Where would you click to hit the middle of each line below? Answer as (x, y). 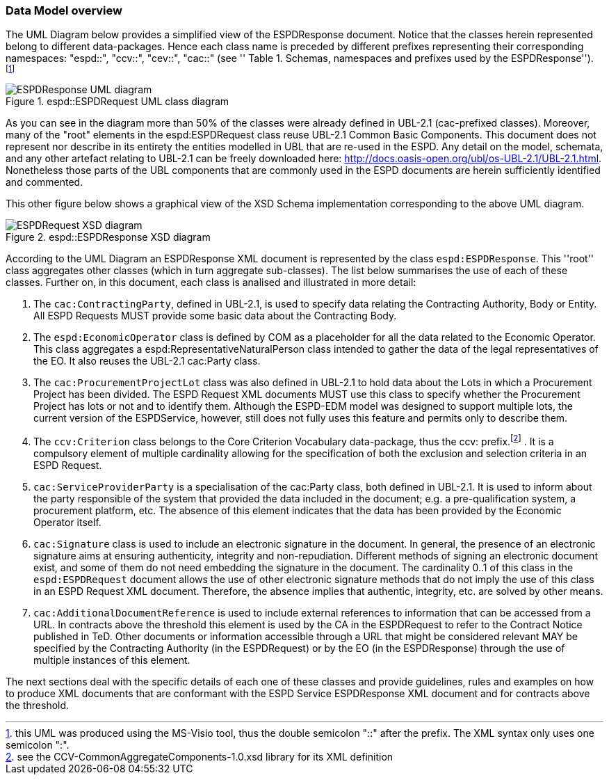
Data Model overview (64, 10)
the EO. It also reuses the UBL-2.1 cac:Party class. (147, 361)
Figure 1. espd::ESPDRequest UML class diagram (117, 102)
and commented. (44, 182)
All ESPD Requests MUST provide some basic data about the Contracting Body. (215, 316)
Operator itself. (67, 523)
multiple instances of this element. (112, 660)
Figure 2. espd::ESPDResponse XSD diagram (108, 237)
